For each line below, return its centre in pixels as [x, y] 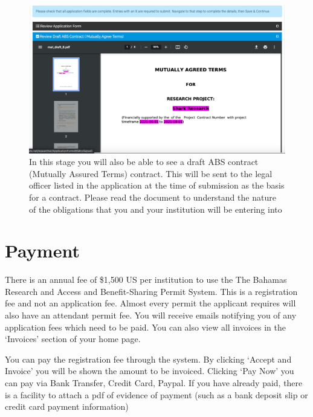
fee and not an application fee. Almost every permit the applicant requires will [150, 303]
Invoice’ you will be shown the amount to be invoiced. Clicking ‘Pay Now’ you [150, 371]
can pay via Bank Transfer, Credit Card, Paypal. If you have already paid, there [154, 382]
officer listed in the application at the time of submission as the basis [157, 185]
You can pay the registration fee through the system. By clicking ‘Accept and [148, 359]
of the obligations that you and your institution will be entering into [156, 209]
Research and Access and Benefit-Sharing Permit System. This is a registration [151, 291]
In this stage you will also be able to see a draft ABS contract [144, 162]
